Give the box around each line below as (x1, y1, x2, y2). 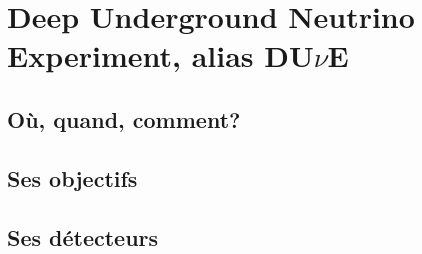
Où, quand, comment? (7, 103, 241, 134)
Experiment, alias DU (7, 35, 314, 76)
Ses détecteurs (7, 221, 159, 252)
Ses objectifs (7, 162, 138, 193)
